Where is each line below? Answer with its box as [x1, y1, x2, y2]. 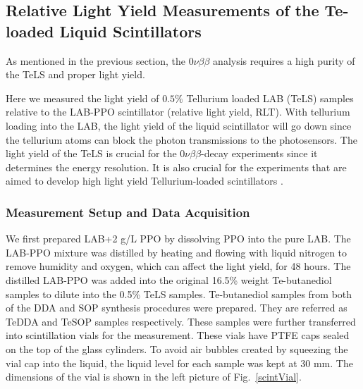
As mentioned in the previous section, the [6, 53, 185, 68]
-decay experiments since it [201, 146, 318, 161]
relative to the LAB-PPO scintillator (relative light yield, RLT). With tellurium [6, 104, 350, 119]
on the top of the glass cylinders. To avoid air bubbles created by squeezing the [6, 341, 348, 356]
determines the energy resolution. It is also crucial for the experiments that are [6, 159, 347, 174]
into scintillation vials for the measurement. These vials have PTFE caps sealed [6, 328, 350, 342]
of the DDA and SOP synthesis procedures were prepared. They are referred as [6, 300, 347, 315]
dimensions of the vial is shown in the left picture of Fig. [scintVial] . [6, 369, 302, 384]
